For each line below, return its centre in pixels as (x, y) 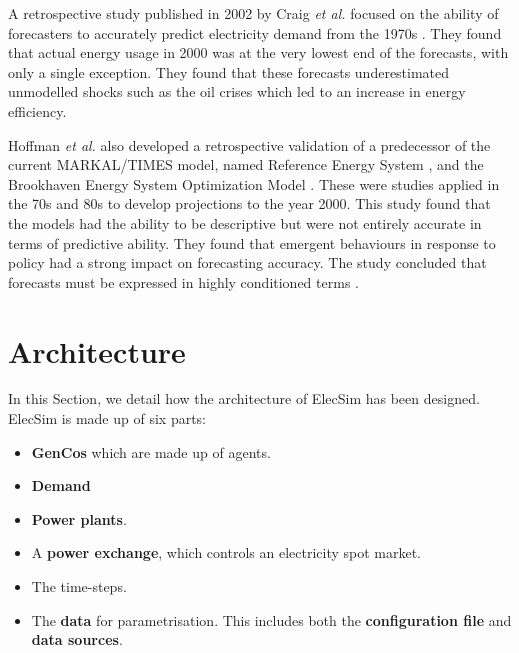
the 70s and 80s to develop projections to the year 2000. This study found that (249, 203)
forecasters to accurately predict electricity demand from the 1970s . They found (255, 32)
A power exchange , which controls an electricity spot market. (226, 552)
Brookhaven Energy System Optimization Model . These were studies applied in (254, 183)
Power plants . (79, 518)
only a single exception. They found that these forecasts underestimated (229, 71)
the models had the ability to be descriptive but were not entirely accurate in (245, 222)
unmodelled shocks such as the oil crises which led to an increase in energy (237, 91)
